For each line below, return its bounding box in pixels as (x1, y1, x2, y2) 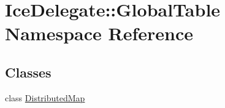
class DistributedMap (5, 91, 85, 104)
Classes (5, 62, 51, 81)
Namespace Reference (5, 21, 193, 46)
